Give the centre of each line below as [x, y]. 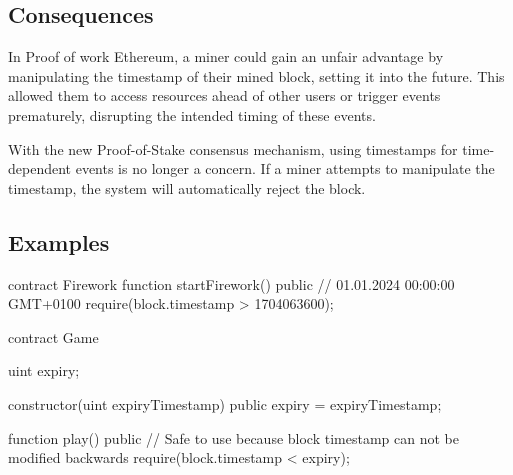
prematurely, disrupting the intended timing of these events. [192, 114]
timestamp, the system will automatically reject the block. [187, 187]
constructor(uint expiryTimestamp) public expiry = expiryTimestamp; [225, 403]
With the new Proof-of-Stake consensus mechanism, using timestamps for [233, 148]
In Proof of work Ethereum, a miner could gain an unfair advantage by [226, 56]
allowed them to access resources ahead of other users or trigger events [224, 95]
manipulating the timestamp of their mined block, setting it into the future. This [256, 75]
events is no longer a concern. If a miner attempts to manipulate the [285, 168]
